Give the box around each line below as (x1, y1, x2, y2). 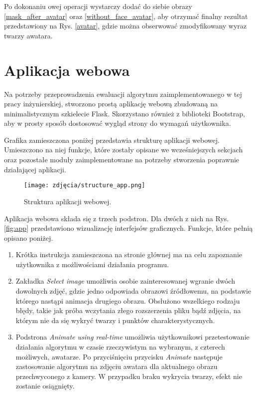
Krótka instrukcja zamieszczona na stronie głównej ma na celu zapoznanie (15, 249, 242, 260)
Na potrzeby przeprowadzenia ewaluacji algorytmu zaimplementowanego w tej (4, 88, 242, 99)
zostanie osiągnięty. (15, 381, 75, 391)
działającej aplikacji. (4, 164, 66, 174)
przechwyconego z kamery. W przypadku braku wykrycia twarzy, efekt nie (15, 371, 242, 381)
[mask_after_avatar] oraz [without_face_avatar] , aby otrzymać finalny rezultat (4, 10, 248, 21)
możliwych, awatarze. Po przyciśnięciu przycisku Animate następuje (15, 351, 223, 362)
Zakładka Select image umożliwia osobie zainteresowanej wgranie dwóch (15, 276, 235, 286)
